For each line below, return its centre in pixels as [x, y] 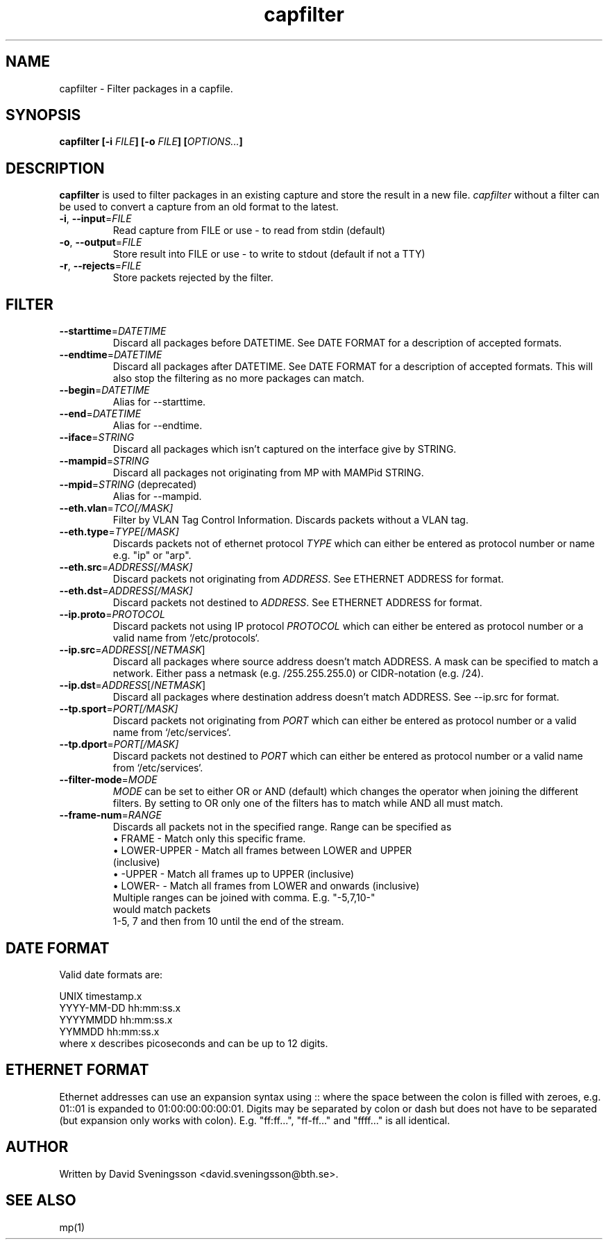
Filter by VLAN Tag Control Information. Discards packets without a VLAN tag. [290, 520]
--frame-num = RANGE [110, 815]
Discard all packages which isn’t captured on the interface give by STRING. [285, 449]
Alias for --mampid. [157, 496]
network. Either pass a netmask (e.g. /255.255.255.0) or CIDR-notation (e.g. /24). [298, 674]
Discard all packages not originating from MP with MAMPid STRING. [268, 473]
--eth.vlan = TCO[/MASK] [116, 508]
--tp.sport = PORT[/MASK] [119, 709]
